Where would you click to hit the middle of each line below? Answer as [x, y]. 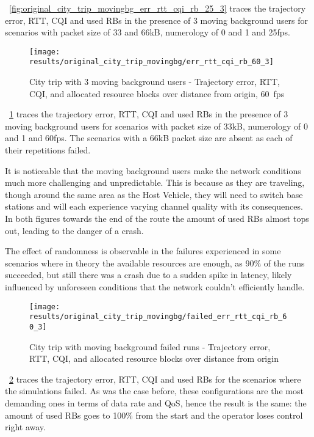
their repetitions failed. [48, 150]
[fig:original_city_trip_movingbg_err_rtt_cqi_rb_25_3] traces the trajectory [158, 8]
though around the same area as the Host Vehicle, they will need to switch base [154, 194]
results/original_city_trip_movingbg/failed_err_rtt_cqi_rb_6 [158, 317]
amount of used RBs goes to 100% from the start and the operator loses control [154, 415]
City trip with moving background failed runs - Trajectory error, [150, 346]
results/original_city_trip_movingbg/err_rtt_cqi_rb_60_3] [152, 62]
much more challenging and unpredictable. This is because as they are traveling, [155, 182]
